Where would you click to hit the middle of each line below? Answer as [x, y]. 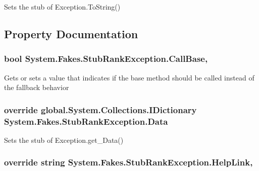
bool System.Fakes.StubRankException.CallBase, [106, 59]
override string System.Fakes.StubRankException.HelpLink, [128, 162]
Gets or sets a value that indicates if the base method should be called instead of [129, 77]
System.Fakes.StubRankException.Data [86, 121]
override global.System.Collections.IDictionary [100, 109]
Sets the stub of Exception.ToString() [62, 7]
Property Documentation [71, 33]
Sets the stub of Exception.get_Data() [64, 140]
